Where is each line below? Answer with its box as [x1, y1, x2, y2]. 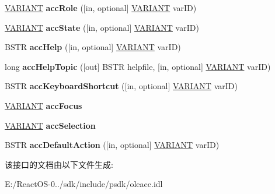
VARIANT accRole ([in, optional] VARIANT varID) [5, 2, 197, 13]
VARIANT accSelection [5, 119, 96, 131]
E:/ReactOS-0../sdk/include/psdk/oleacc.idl [5, 178, 163, 190]
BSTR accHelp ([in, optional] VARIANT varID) [5, 41, 181, 53]
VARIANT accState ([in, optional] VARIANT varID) [5, 21, 199, 33]
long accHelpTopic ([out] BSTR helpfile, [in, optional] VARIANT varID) [5, 60, 271, 72]
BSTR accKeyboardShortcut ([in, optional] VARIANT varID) [5, 80, 238, 92]
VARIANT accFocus [5, 99, 82, 111]
